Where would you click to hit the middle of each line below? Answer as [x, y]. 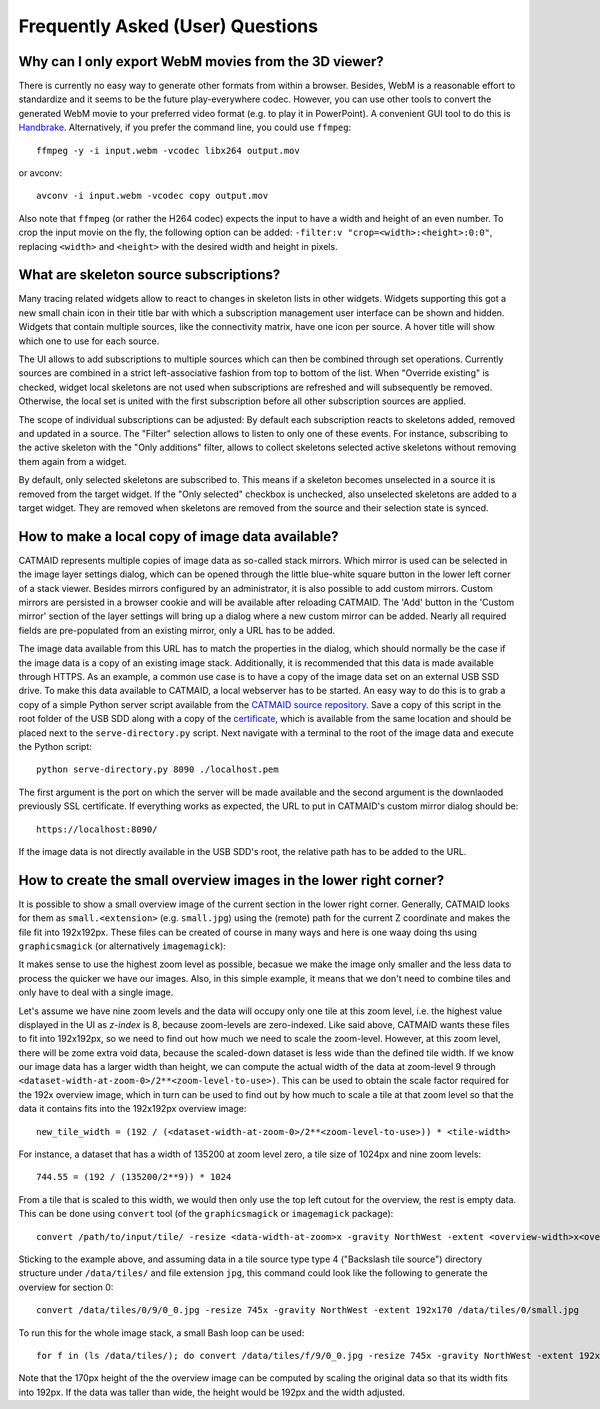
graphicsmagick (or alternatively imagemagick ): [122, 946]
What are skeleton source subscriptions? [149, 275]
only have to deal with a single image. [96, 992]
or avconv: [40, 173]
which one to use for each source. [89, 341]
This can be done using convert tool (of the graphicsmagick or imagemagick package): [206, 1214]
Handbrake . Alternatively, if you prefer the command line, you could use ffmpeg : [185, 127]
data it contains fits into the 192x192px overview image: [132, 1109]
